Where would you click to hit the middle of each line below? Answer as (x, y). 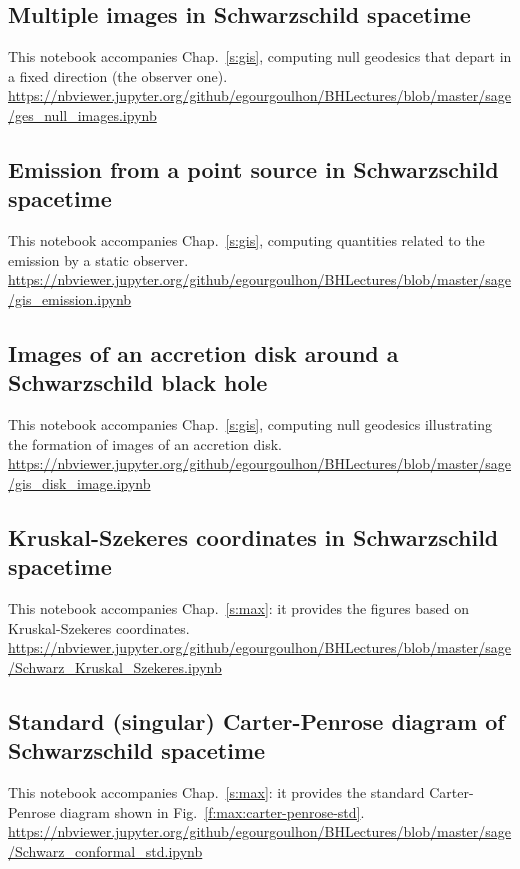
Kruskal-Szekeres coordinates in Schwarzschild (253, 536)
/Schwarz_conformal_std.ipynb (105, 850)
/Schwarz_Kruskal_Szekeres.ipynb (115, 666)
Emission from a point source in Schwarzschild (253, 168)
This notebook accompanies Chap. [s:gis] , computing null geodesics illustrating (250, 424)
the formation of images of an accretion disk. (145, 443)
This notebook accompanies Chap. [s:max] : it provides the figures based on (238, 608)
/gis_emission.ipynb (70, 298)
